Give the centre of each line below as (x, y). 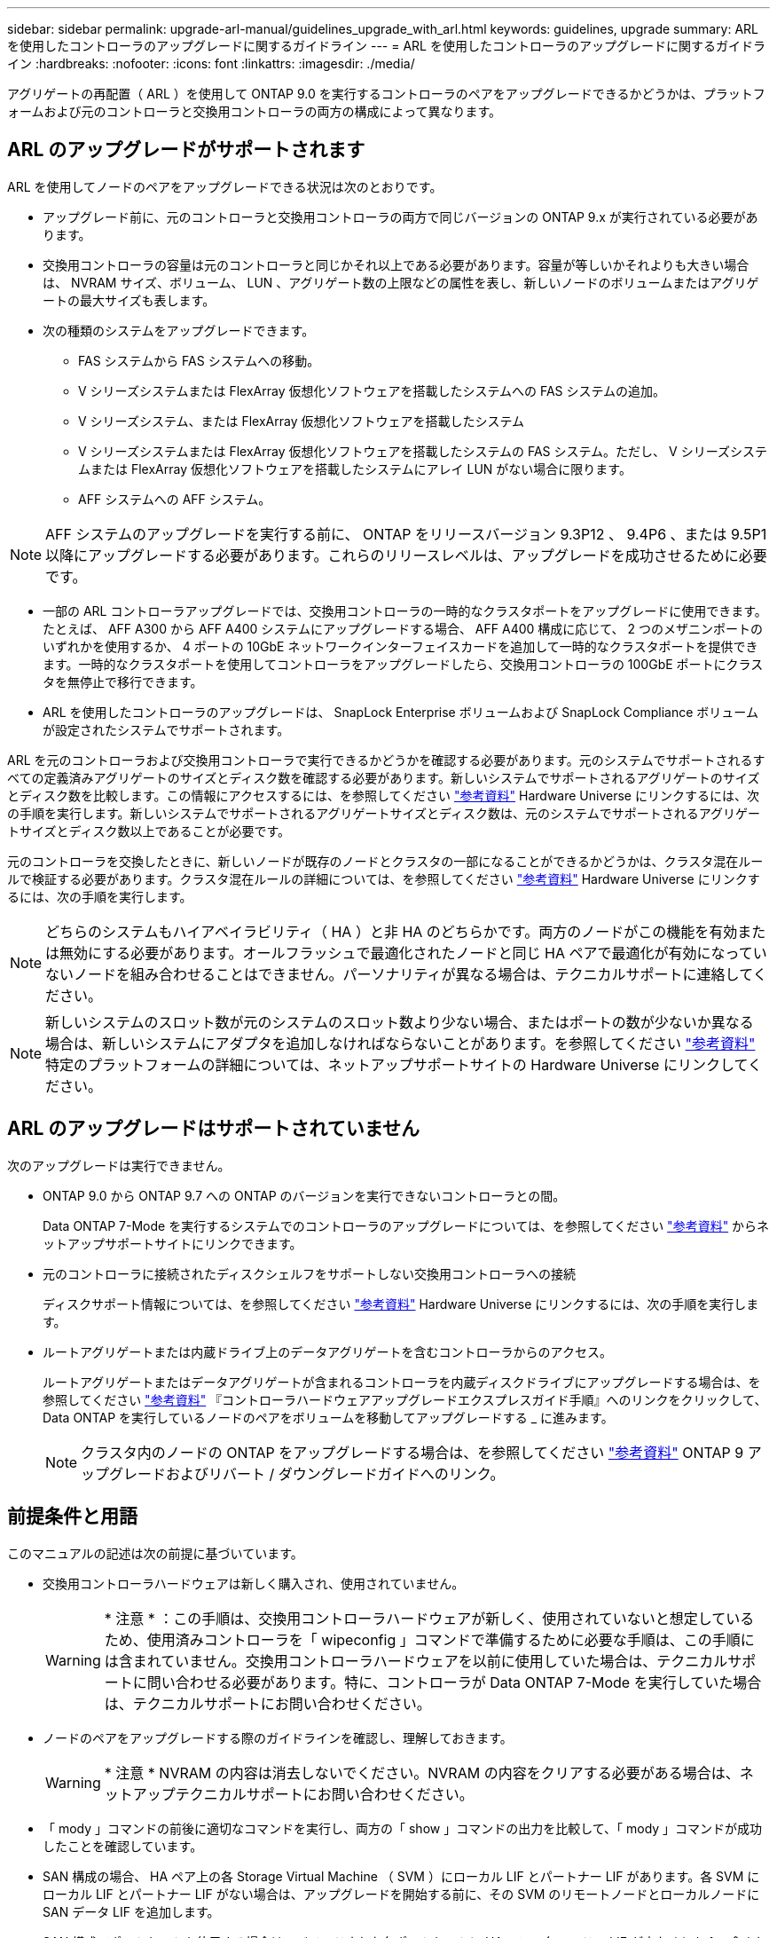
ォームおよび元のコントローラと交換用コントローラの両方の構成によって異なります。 (255, 111)
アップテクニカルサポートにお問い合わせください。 (303, 1794)
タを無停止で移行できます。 (123, 681)
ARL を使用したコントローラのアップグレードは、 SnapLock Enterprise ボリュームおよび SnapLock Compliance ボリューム (400, 712)
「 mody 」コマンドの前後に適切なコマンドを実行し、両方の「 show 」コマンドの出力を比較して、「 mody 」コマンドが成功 (403, 1828)
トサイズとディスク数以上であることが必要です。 (149, 831)
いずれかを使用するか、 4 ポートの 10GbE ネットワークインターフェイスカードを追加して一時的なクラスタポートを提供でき (400, 646)
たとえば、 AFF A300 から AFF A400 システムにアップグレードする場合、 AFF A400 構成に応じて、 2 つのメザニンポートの (403, 628)
